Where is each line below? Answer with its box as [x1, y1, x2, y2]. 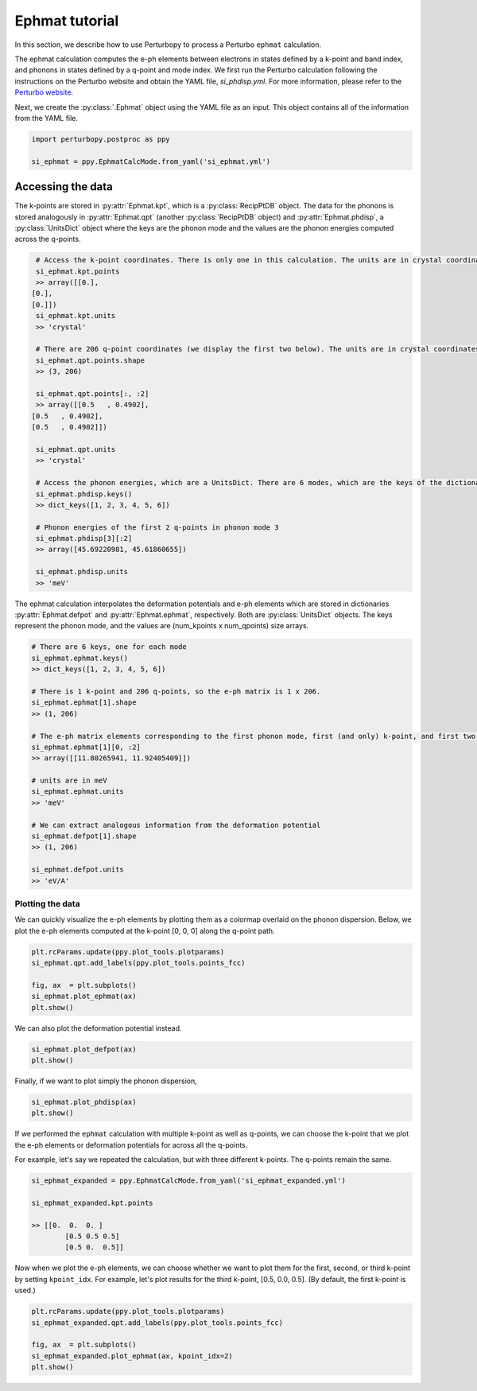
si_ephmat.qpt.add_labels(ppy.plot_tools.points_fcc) [31, 958, 246, 968]
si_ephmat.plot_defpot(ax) [31, 1044, 137, 1054]
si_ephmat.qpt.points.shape [36, 356, 145, 365]
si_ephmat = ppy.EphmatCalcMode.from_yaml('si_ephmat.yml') [31, 157, 271, 166]
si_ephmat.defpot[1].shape [31, 832, 137, 841]
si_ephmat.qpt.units [36, 445, 116, 453]
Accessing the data [14, 180, 113, 194]
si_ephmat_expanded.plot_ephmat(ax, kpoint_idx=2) [31, 1351, 234, 1360]
